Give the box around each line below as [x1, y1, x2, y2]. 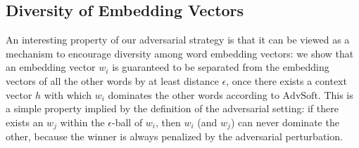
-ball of [111, 114, 143, 129]
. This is [317, 87, 353, 102]
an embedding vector [6, 60, 96, 74]
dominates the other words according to [108, 87, 279, 102]
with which [44, 87, 92, 102]
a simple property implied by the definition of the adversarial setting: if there [6, 101, 339, 116]
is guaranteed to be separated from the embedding [112, 60, 329, 74]
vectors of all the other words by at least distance [6, 73, 219, 88]
